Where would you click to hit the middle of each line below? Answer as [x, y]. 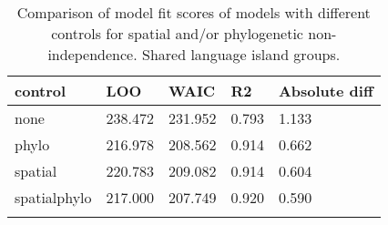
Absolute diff [326, 91]
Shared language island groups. [241, 54]
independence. [92, 54]
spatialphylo [53, 197]
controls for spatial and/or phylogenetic [177, 33]
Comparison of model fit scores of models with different [194, 12]
